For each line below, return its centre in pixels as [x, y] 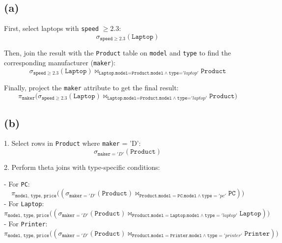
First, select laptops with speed [51, 28]
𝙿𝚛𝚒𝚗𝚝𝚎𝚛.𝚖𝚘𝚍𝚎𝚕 [186, 236]
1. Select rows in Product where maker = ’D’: [72, 143]
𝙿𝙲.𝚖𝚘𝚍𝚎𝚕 [187, 196]
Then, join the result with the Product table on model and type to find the [117, 53]
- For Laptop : [24, 203]
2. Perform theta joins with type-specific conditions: [82, 167]
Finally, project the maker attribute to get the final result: [91, 88]
